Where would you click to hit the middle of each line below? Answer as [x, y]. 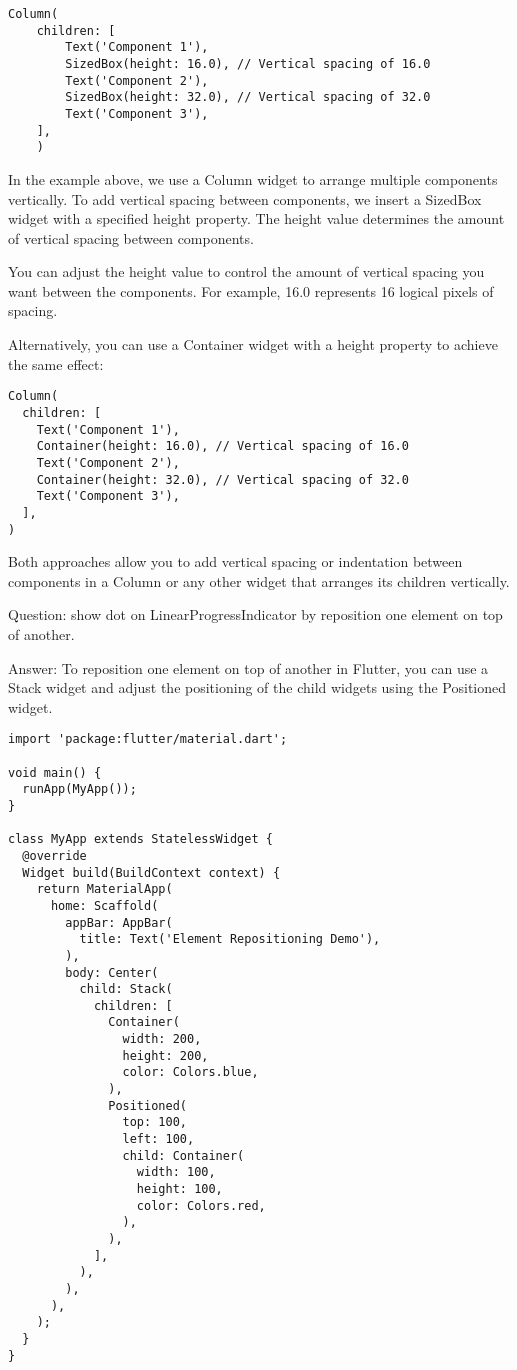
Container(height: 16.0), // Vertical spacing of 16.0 [222, 446]
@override [54, 855]
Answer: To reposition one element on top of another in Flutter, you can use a [248, 667]
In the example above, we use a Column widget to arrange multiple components [253, 178]
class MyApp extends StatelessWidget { [140, 839]
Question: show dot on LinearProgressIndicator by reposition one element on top [255, 614]
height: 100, [179, 1189]
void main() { [55, 772]
